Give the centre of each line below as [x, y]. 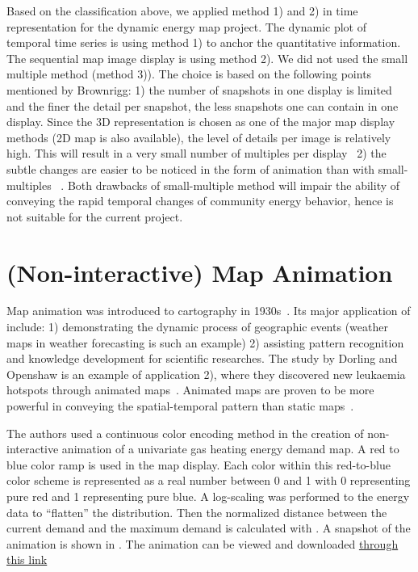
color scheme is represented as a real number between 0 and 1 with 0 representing [209, 480]
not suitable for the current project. [95, 216]
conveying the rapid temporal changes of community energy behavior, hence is [200, 201]
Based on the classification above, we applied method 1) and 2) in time [182, 11]
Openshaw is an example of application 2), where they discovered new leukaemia [206, 374]
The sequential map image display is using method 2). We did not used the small [207, 58]
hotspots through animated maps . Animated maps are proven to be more [190, 390]
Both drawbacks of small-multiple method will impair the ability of [234, 185]
